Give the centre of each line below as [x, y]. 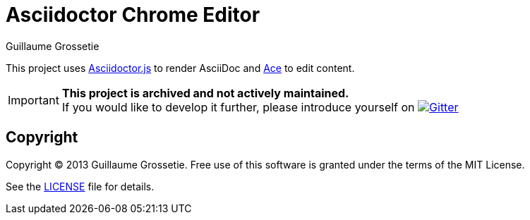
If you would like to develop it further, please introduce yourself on [238, 107]
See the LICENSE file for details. [80, 186]
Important [34, 100]
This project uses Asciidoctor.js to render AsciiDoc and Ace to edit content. [180, 68]
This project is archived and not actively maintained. [205, 93]
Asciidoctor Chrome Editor [133, 15]
